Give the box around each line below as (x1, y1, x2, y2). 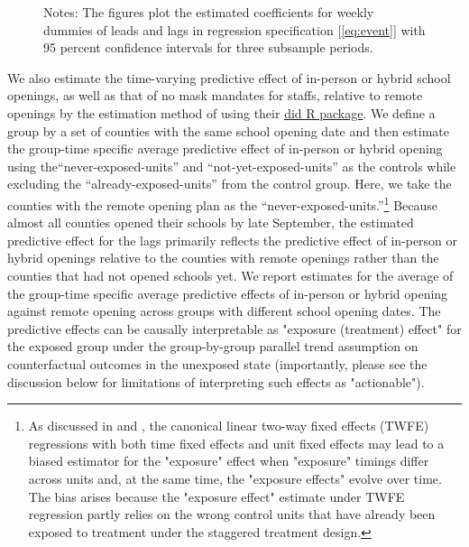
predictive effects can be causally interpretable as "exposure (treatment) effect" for (7, 319, 462, 338)
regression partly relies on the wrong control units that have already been (28, 505, 436, 524)
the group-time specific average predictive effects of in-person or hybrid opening (7, 283, 448, 302)
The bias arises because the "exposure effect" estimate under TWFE (28, 487, 405, 505)
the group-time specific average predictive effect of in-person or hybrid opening (7, 139, 443, 158)
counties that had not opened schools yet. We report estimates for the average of (7, 265, 454, 284)
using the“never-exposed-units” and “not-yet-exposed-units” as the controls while (7, 156, 456, 175)
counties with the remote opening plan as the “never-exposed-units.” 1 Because (7, 192, 438, 214)
